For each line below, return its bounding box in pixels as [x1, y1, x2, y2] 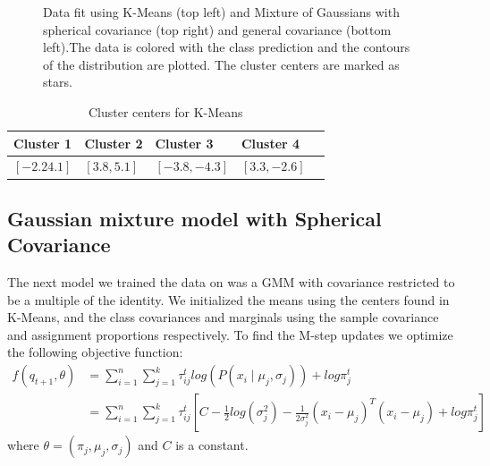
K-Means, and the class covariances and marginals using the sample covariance [7, 308, 439, 326]
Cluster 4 [241, 133, 300, 152]
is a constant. [175, 436, 249, 454]
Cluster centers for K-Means [88, 102, 243, 121]
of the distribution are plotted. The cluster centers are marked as [43, 55, 400, 73]
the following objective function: [7, 343, 183, 361]
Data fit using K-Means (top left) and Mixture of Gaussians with [43, 3, 400, 21]
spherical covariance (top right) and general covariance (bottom [43, 20, 392, 38]
